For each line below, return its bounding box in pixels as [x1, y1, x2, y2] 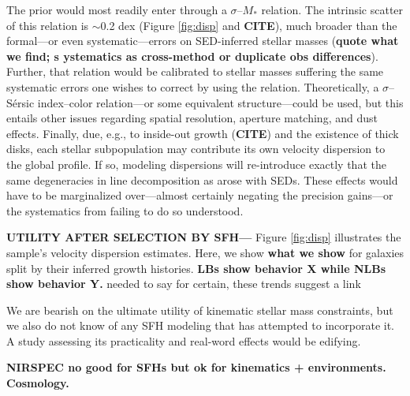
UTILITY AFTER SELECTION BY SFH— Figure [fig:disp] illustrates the [6, 229, 401, 245]
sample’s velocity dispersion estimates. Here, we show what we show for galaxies [6, 244, 404, 260]
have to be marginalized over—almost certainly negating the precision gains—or [6, 187, 393, 204]
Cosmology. [6, 375, 69, 391]
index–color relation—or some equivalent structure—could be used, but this [37, 94, 404, 110]
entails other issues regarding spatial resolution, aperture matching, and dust [6, 110, 378, 126]
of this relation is [6, 17, 89, 33]
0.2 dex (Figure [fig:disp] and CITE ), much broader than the [100, 17, 397, 33]
